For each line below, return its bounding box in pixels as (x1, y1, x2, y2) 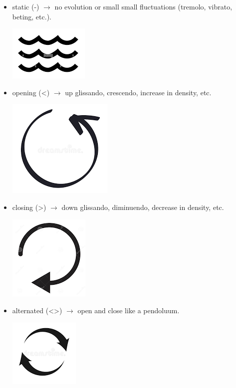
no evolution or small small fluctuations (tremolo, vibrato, (54, 1, 233, 11)
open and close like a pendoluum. (77, 305, 180, 316)
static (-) (12, 1, 39, 11)
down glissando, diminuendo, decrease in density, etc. (61, 201, 224, 212)
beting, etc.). (12, 11, 51, 21)
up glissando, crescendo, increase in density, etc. (65, 87, 212, 97)
